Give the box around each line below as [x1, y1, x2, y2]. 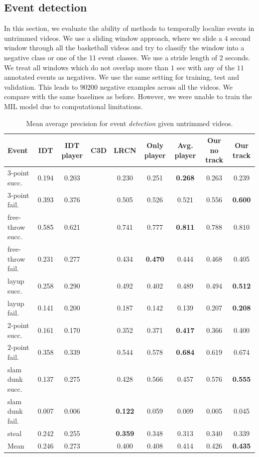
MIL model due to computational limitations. [4, 101, 143, 111]
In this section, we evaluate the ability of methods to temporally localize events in [4, 23, 255, 33]
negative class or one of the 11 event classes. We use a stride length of [4, 52, 217, 62]
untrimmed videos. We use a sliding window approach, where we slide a [4, 32, 222, 43]
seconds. [225, 52, 251, 62]
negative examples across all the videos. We [100, 81, 233, 92]
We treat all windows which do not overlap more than [4, 62, 169, 72]
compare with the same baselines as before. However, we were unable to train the [4, 91, 252, 102]
